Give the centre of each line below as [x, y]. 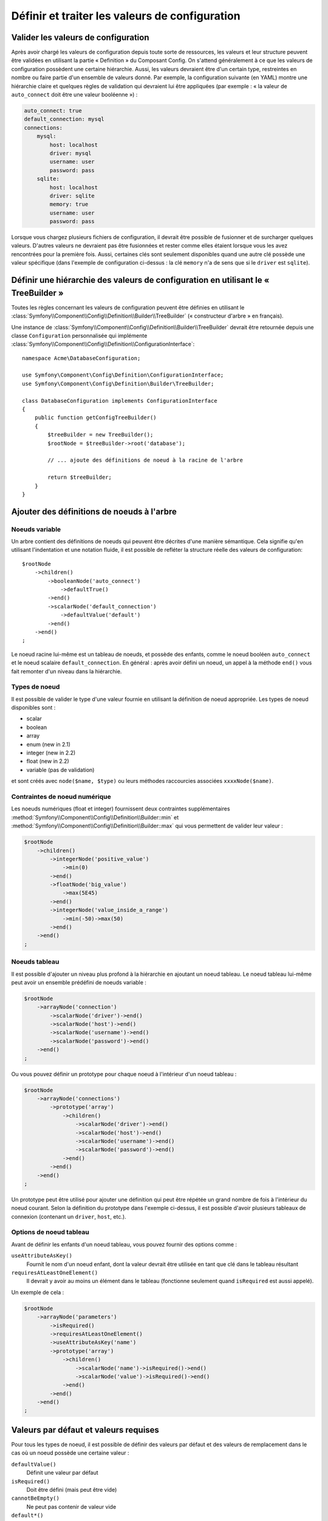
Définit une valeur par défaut [62, 1473]
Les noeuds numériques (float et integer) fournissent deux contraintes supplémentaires [121, 809]
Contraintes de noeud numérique [61, 796]
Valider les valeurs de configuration [80, 37]
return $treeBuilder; [80, 477]
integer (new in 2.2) [51, 753]
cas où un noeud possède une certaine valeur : [70, 1453]
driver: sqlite [72, 196]
